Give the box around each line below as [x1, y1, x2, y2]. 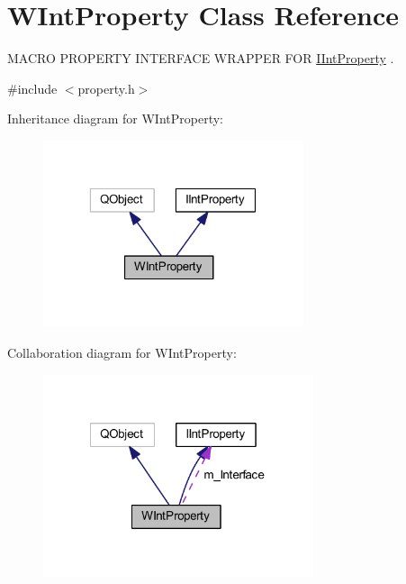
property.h [77, 78, 135, 97]
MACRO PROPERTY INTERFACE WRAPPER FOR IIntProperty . [7, 49, 394, 68]
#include [7, 78, 58, 97]
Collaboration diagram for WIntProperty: [7, 343, 237, 362]
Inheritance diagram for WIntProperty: [7, 109, 223, 128]
